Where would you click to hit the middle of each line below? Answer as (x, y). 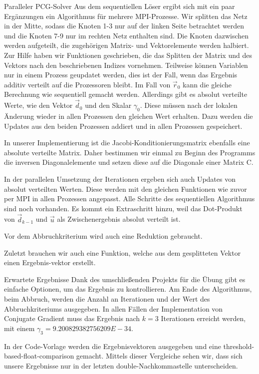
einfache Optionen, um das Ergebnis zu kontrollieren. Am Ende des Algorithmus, (128, 289)
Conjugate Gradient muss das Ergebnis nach (72, 318)
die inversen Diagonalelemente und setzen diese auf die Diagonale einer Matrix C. (129, 162)
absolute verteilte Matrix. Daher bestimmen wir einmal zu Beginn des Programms (130, 152)
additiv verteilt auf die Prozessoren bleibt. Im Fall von (87, 84)
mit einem (19, 328)
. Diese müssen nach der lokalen (189, 105)
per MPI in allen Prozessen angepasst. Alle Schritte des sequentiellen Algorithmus (129, 198)
